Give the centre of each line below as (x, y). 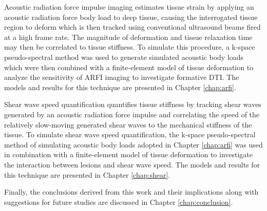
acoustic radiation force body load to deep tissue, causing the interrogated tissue (131, 17)
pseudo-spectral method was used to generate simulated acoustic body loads (124, 57)
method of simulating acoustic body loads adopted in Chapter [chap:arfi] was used (133, 144)
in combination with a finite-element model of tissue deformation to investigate (129, 154)
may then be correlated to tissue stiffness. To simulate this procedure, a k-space (130, 47)
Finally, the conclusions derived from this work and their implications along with (131, 192)
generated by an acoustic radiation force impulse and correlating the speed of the (132, 114)
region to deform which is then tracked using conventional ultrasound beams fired (132, 27)
